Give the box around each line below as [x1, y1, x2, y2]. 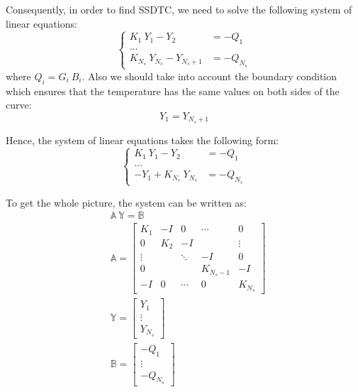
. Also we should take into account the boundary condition [82, 68, 337, 83]
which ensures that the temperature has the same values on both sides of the [6, 83, 340, 98]
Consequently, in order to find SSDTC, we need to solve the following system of [6, 2, 352, 16]
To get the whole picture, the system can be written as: [6, 195, 247, 209]
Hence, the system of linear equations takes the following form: [6, 132, 279, 147]
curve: [6, 97, 32, 112]
